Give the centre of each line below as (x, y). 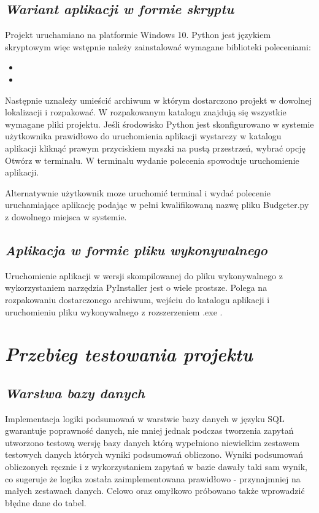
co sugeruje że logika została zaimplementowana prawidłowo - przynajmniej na (153, 478)
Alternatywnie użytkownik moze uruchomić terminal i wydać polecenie (138, 192)
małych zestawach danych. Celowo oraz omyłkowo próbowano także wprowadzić (155, 491)
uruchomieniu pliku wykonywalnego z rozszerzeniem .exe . (114, 311)
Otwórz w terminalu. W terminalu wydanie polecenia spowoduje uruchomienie (152, 160)
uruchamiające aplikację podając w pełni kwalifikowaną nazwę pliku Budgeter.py (157, 205)
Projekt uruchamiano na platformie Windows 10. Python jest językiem (138, 35)
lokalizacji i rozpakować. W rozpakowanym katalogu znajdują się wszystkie (146, 112)
